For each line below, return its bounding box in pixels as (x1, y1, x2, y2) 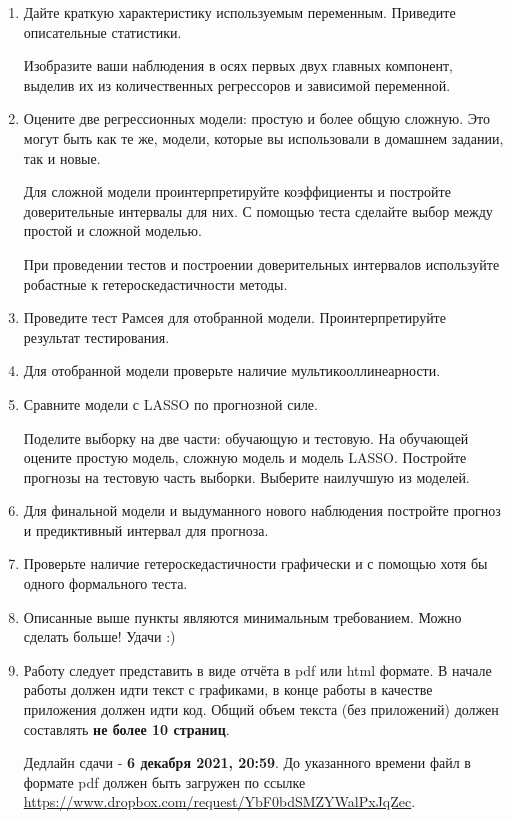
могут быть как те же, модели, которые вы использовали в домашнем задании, (23, 127, 504, 148)
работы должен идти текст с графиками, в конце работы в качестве (23, 679, 433, 700)
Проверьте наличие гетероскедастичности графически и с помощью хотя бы (23, 553, 488, 574)
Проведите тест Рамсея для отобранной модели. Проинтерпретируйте (23, 307, 446, 328)
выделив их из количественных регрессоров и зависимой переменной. (23, 74, 451, 95)
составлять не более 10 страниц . (23, 718, 230, 739)
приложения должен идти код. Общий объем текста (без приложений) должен (23, 699, 499, 720)
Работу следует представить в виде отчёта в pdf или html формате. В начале (23, 659, 492, 680)
